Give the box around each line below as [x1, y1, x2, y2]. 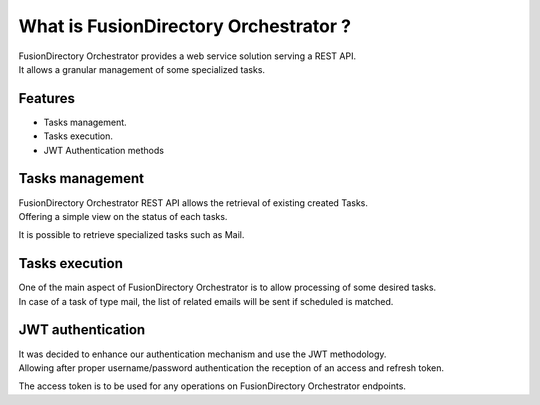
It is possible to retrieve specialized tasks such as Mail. [18, 229, 245, 241]
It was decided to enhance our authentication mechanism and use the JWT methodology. [18, 348, 387, 360]
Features [18, 90, 75, 107]
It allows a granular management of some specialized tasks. [18, 63, 265, 75]
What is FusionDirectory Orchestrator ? [18, 15, 352, 37]
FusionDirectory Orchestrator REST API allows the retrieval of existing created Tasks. [18, 196, 369, 209]
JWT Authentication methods [43, 144, 165, 156]
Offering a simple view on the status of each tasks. [18, 210, 228, 222]
